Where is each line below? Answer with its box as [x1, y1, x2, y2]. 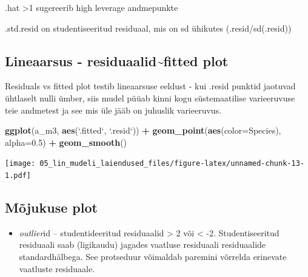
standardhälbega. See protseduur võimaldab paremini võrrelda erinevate [19, 250, 287, 263]
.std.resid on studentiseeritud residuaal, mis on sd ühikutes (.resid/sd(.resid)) [5, 21, 292, 34]
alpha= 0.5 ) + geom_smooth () [5, 135, 127, 148]
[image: [5, 159, 36, 168]
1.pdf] [5, 171, 31, 180]
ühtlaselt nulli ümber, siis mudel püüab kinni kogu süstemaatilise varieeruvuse [5, 91, 295, 104]
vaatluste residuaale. [19, 262, 95, 275]
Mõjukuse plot [5, 198, 98, 217]
